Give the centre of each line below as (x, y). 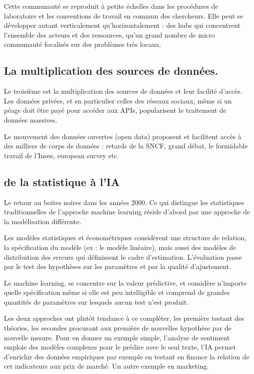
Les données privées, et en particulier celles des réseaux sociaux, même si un (118, 100)
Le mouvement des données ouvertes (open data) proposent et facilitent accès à (123, 136)
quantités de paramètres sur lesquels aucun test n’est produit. (96, 301)
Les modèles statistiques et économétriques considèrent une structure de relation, (125, 238)
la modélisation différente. (43, 221)
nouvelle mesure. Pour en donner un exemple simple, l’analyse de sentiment (117, 337)
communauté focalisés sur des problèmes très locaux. (83, 44)
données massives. (31, 119)
